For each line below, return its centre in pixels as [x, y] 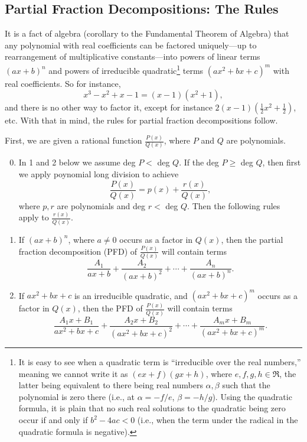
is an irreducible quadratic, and [131, 295]
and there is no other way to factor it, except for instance [109, 107]
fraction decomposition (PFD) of [78, 251]
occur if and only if [53, 420]
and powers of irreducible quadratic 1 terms [126, 69]
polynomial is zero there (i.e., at [76, 396]
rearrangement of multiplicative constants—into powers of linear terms [133, 56]
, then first [282, 162]
